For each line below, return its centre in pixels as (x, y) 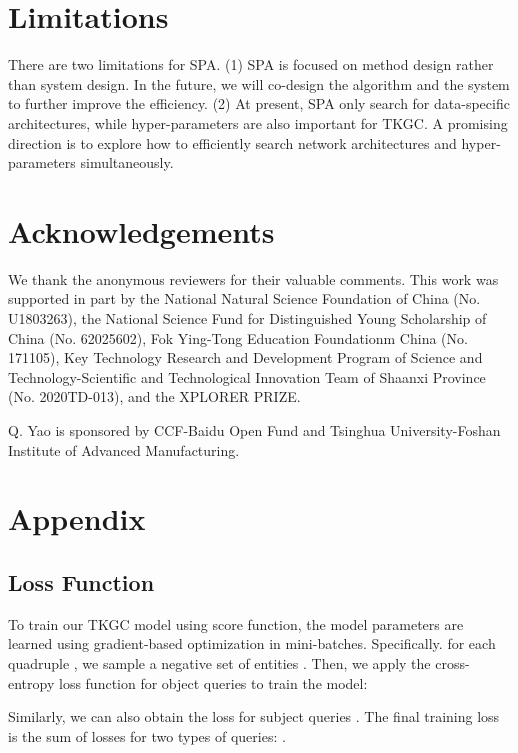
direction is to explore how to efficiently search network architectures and (232, 142)
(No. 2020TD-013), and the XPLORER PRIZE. (154, 396)
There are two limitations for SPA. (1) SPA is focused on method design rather (251, 64)
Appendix (77, 518)
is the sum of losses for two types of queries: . (147, 735)
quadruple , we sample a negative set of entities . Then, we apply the (219, 662)
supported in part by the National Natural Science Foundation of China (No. (244, 298)
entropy (31, 682)
